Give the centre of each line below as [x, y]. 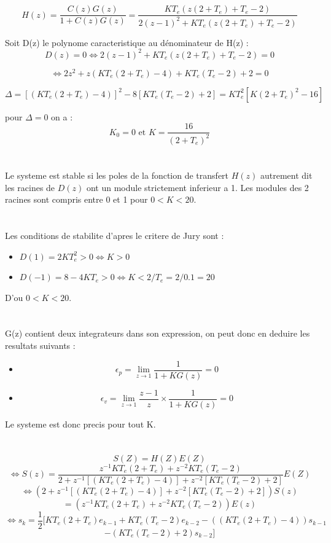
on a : [62, 116]
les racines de [30, 187]
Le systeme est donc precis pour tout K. [80, 424]
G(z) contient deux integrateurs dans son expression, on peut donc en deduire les [158, 333]
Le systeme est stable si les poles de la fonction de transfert [117, 175]
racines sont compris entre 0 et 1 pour [76, 199]
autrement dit [286, 175]
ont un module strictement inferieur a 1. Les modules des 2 [197, 187]
